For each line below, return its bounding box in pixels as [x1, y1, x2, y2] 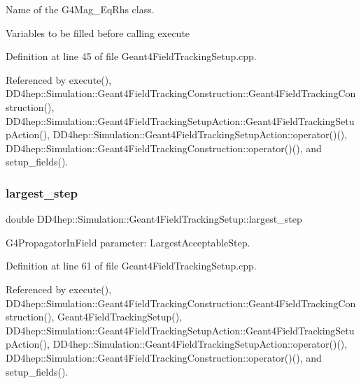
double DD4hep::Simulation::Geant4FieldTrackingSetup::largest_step [6, 212, 302, 226]
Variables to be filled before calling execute [6, 25, 190, 40]
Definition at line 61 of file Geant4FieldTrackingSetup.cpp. [6, 258, 257, 273]
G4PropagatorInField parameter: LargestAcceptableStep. [6, 235, 250, 249]
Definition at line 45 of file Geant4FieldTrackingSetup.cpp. [6, 49, 257, 64]
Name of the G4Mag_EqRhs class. [6, 2, 155, 16]
